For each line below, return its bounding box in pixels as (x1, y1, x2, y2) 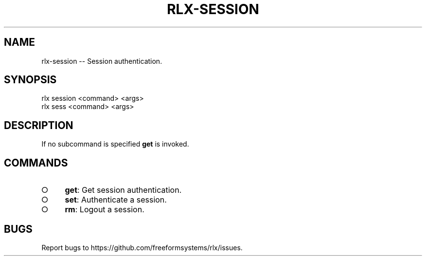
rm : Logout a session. (65, 204, 144, 215)
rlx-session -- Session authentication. (41, 56, 162, 65)
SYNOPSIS (4, 74, 57, 86)
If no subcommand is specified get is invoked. (41, 140, 189, 149)
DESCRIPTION (4, 119, 73, 131)
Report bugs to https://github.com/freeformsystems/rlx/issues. (41, 243, 243, 252)
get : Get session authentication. (65, 185, 182, 195)
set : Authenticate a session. (65, 195, 167, 205)
